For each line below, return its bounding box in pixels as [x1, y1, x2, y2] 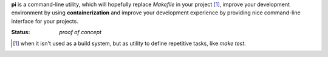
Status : [11, 29, 30, 36]
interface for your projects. [11, 17, 78, 25]
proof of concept [59, 29, 102, 36]
